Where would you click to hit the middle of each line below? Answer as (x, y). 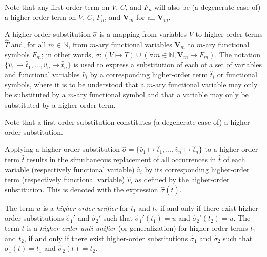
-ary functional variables (134, 44)
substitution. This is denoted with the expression (81, 189)
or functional (237, 74)
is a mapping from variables (143, 34)
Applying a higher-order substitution (63, 149)
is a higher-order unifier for (86, 207)
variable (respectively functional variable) (70, 169)
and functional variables (42, 74)
